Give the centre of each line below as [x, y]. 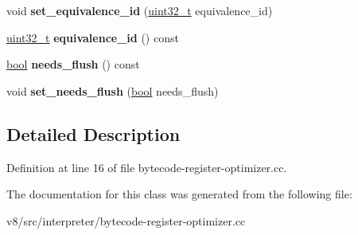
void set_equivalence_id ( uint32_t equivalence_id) [140, 10]
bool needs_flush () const [73, 64]
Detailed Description [93, 133]
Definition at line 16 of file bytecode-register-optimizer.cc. [147, 167]
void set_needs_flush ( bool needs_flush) [113, 90]
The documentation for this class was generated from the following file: [179, 194]
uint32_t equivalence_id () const [93, 37]
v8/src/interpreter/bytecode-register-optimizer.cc [126, 220]
